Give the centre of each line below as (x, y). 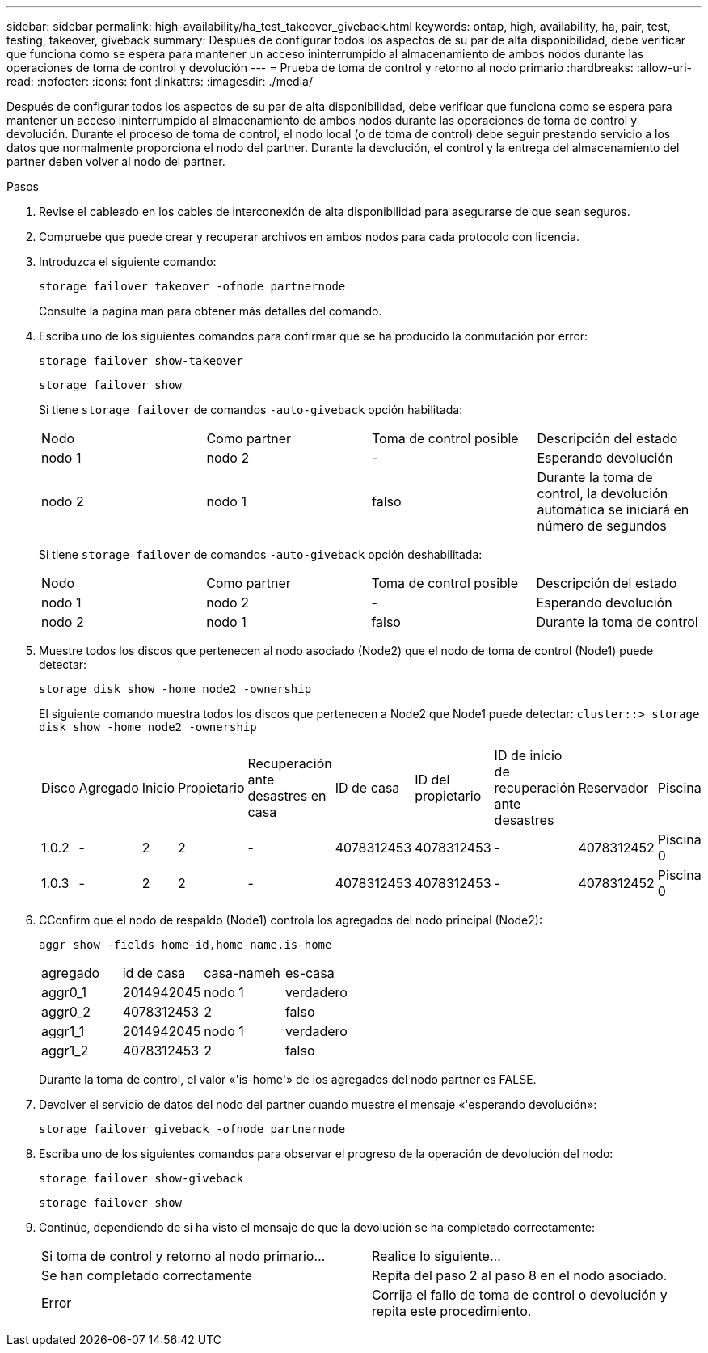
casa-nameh (242, 973)
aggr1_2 (65, 1051)
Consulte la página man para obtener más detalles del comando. (211, 311)
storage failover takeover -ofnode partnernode (192, 286)
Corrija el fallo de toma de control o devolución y (520, 1295)
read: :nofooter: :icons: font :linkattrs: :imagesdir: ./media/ (160, 81)
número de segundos (602, 526)
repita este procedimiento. (452, 1311)
